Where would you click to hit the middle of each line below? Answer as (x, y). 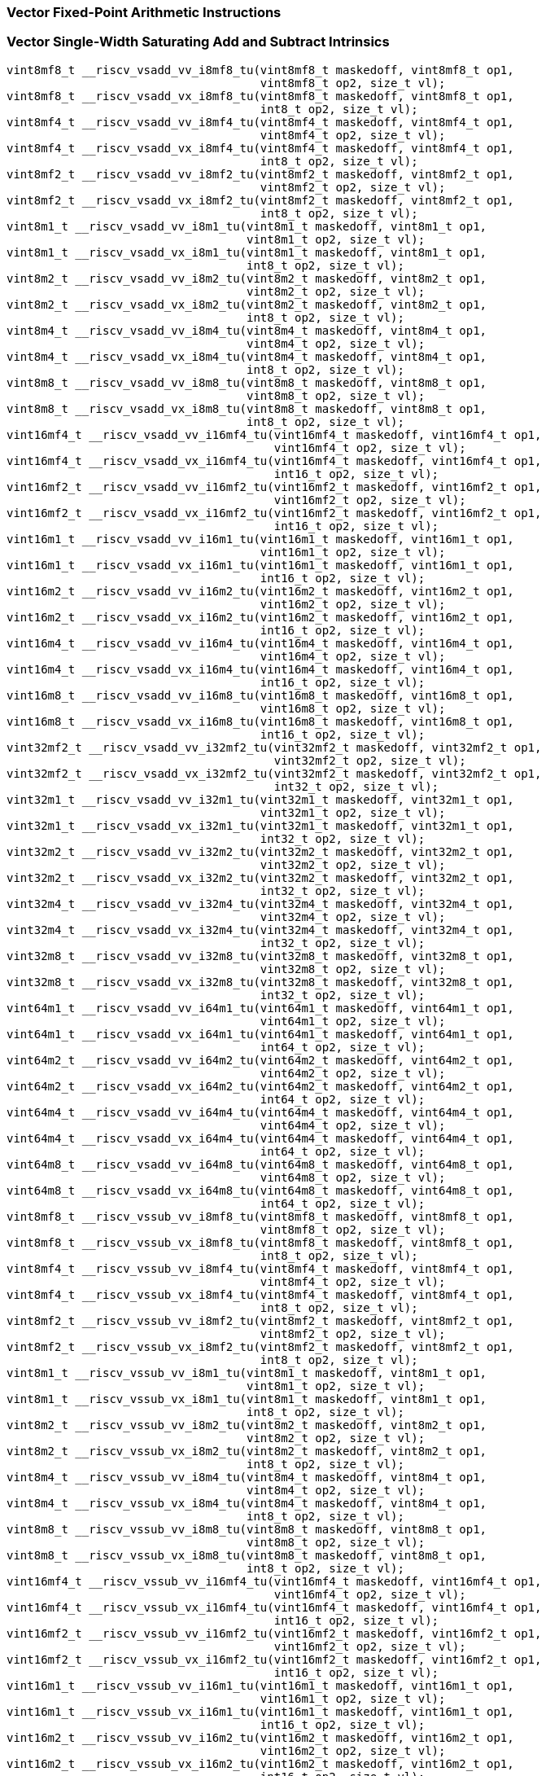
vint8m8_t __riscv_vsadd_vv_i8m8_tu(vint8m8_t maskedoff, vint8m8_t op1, (247, 382)
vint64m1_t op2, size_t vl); (353, 1021)
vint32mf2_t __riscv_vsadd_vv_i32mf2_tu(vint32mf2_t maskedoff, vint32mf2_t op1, (274, 747)
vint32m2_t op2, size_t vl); (353, 864)
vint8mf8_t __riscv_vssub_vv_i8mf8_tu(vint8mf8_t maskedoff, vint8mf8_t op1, (260, 1216)
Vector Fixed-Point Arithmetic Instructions (144, 12)
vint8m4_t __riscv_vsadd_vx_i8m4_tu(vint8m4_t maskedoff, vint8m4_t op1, (247, 356)
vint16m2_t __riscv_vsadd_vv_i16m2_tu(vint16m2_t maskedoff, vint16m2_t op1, (260, 591)
